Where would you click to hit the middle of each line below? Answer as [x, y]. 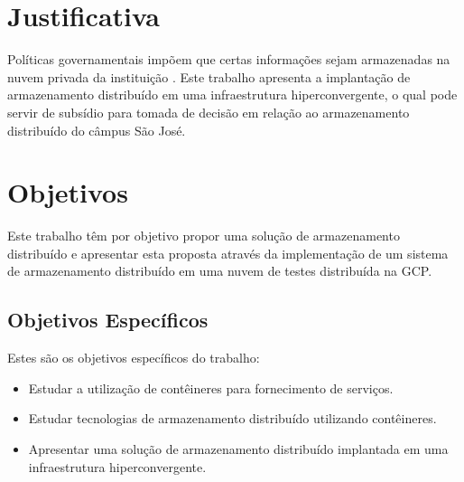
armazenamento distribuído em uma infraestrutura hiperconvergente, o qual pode [232, 95]
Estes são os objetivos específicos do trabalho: [134, 358]
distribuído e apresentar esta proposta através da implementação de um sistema [228, 253]
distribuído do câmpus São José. [97, 130]
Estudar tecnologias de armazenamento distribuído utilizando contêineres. [232, 418]
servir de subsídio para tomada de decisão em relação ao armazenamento [209, 112]
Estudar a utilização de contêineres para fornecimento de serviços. [211, 387]
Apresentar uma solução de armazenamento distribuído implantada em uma [238, 448]
